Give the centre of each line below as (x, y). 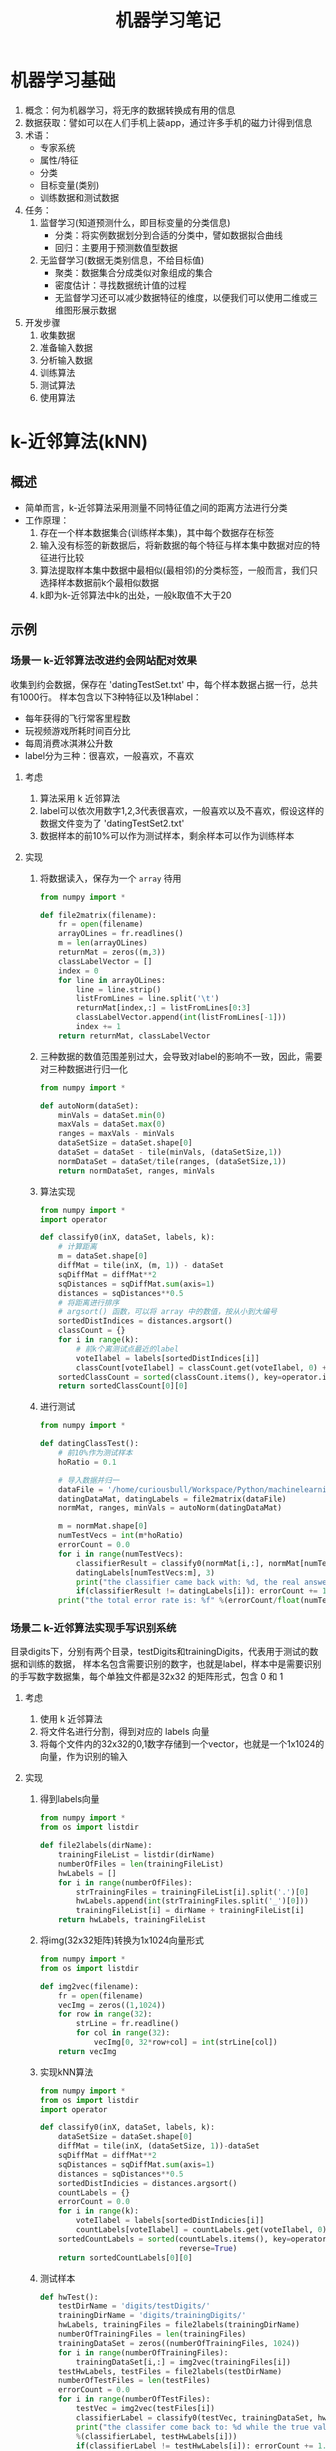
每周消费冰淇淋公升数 (68, 743)
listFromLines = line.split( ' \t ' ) (147, 999)
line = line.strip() (118, 989)
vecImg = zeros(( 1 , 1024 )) (112, 2005)
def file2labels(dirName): (96, 1846)
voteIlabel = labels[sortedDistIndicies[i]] (170, 2221)
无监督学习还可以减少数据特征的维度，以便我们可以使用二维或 (182, 297)
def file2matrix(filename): (98, 915)
